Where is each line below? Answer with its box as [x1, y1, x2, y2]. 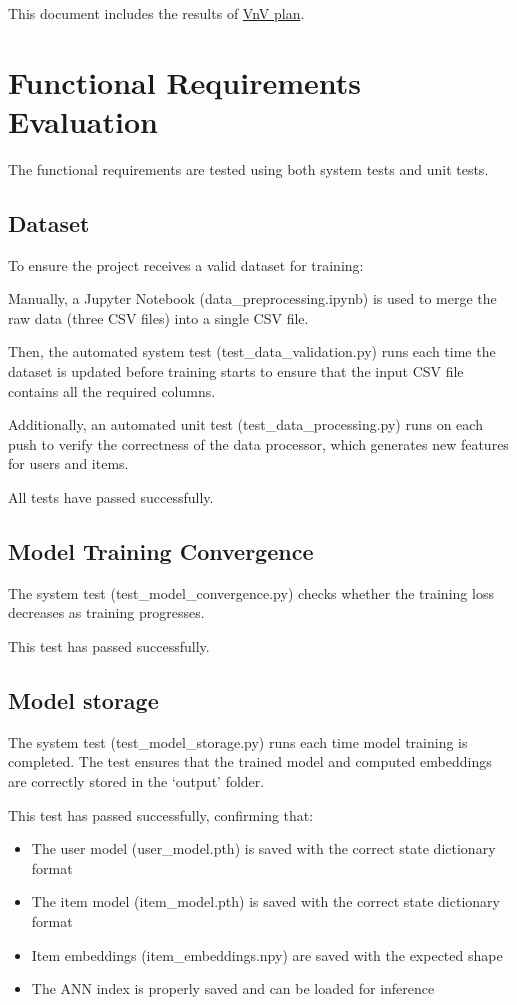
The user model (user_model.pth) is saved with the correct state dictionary [31, 838, 496, 859]
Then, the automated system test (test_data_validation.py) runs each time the [8, 341, 496, 362]
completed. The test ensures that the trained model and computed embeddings [8, 751, 492, 772]
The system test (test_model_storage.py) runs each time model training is [8, 731, 468, 752]
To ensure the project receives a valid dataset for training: [8, 254, 364, 275]
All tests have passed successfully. [8, 487, 214, 508]
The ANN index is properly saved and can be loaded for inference [31, 978, 435, 999]
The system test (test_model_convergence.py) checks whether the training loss [8, 582, 494, 603]
